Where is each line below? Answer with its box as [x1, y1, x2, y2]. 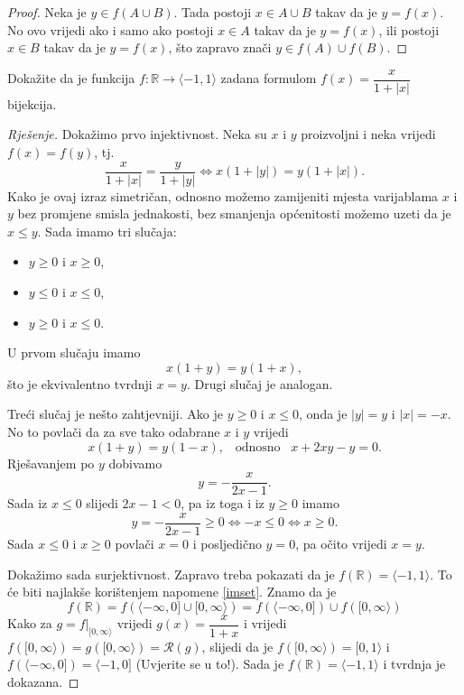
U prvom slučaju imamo [7, 343, 141, 362]
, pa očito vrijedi [295, 533, 387, 552]
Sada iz [7, 494, 48, 513]
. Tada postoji [173, 3, 252, 21]
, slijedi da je [201, 636, 274, 655]
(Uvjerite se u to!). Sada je [135, 654, 284, 673]
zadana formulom [220, 69, 317, 88]
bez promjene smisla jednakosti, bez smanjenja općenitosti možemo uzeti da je [17, 204, 451, 223]
